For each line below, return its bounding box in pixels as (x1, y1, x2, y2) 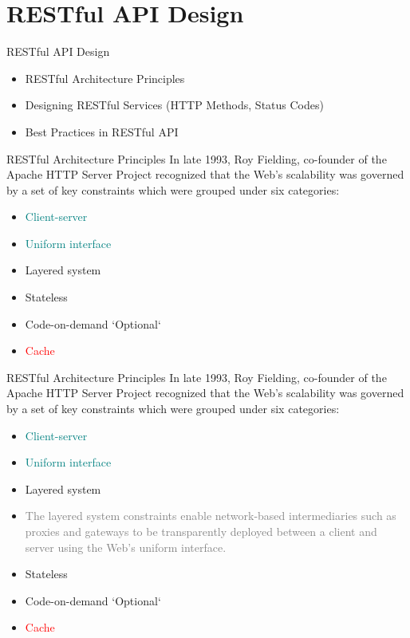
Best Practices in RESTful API (25, 123, 179, 140)
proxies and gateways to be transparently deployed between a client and (25, 523, 377, 539)
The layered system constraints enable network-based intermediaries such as (25, 507, 396, 524)
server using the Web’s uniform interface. (25, 538, 227, 555)
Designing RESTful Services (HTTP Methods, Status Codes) (25, 96, 324, 113)
